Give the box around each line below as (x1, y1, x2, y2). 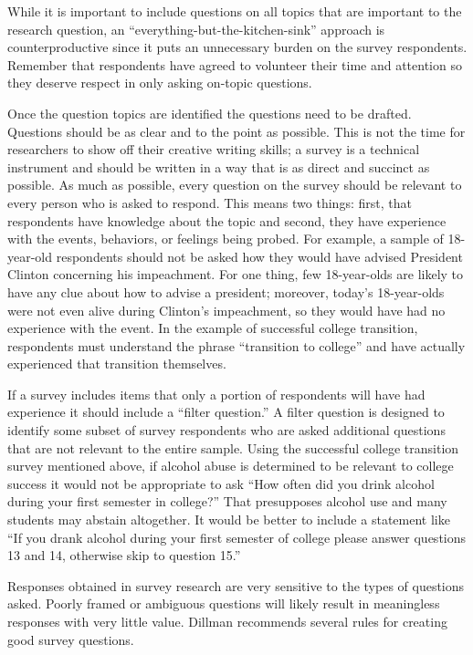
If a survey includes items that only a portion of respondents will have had (7, 384, 426, 403)
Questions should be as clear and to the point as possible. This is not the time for (7, 121, 466, 140)
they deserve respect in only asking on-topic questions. (7, 73, 312, 92)
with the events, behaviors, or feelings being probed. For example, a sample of (7, 229, 444, 248)
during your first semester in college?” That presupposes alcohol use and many (7, 492, 447, 511)
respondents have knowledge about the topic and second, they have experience (7, 211, 447, 230)
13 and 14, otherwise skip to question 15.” (7, 546, 241, 565)
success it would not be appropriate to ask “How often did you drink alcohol (7, 473, 435, 493)
